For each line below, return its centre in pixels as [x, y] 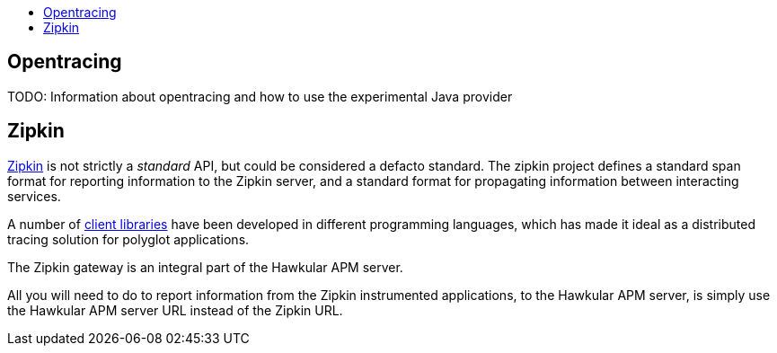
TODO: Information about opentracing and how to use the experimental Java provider [260, 96]
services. [34, 196]
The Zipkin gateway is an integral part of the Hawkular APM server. [205, 267]
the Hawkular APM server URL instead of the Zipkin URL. [175, 310]
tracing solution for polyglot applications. [128, 239]
